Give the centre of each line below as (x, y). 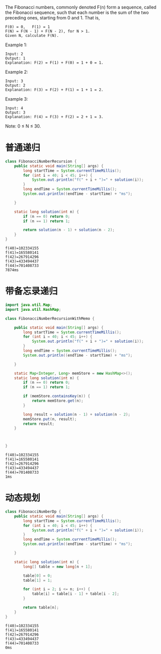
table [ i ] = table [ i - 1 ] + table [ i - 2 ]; (76, 594)
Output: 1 (15, 58)
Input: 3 (14, 81)
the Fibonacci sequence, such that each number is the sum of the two (77, 12)
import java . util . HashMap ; (33, 309)
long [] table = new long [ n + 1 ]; (58, 567)
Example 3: (17, 99)
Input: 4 (14, 108)
